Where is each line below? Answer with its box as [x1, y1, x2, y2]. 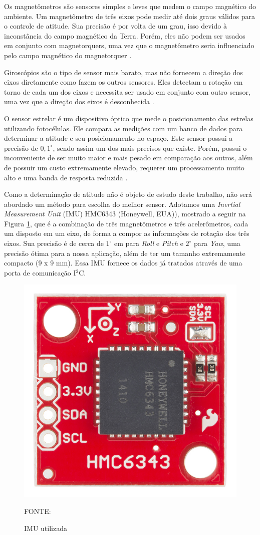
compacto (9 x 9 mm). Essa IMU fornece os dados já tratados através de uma [4, 257, 242, 268]
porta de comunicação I [4, 267, 76, 278]
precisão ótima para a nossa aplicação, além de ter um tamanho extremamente [4, 247, 245, 258]
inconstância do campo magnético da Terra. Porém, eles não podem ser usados [4, 30, 245, 41]
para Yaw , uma [194, 238, 240, 248]
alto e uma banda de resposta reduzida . [4, 172, 128, 182]
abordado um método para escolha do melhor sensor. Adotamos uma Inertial [4, 198, 240, 209]
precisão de [4, 142, 38, 153]
